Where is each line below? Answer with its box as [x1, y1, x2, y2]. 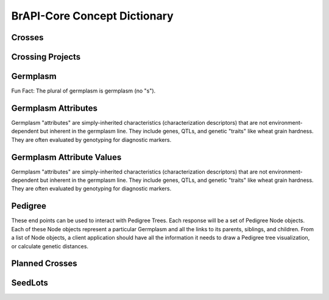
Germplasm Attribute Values [11, 152, 122, 162]
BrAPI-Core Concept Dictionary [11, 9, 174, 23]
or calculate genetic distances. [11, 242, 88, 249]
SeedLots [11, 277, 49, 288]
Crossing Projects [11, 52, 81, 62]
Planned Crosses [11, 259, 77, 269]
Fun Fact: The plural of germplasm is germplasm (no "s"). [11, 87, 156, 94]
